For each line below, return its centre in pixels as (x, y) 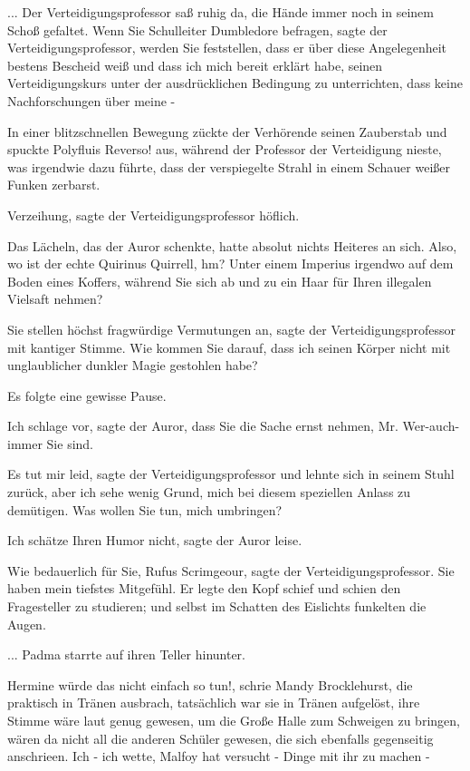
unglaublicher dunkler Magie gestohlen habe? (133, 365)
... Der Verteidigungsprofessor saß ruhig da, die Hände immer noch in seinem (221, 12)
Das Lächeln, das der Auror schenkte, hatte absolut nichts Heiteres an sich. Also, (232, 245)
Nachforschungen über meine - (91, 100)
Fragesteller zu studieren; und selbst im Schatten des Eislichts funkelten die (217, 606)
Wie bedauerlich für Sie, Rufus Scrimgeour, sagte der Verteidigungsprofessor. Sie (231, 570)
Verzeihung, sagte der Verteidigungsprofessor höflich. (153, 215)
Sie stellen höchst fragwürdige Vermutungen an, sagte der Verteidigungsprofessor (232, 329)
